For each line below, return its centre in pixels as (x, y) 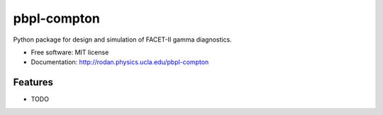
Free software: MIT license (70, 52)
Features (33, 82)
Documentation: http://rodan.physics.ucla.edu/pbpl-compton (120, 62)
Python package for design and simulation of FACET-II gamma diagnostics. (122, 40)
